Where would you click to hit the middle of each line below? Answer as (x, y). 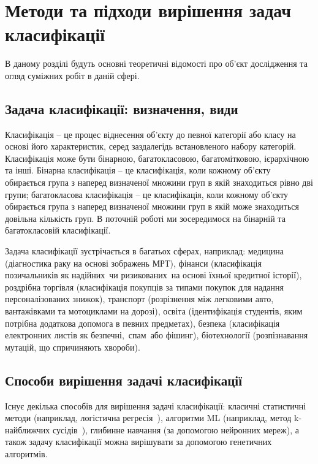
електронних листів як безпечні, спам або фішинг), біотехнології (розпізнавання (157, 335)
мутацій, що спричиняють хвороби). (73, 347)
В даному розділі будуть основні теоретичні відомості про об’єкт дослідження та (156, 63)
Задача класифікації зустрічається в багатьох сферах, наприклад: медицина (144, 251)
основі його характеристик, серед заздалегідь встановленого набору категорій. (151, 146)
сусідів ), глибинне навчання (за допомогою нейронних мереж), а (176, 429)
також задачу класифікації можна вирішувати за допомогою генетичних (138, 442)
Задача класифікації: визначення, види (122, 108)
